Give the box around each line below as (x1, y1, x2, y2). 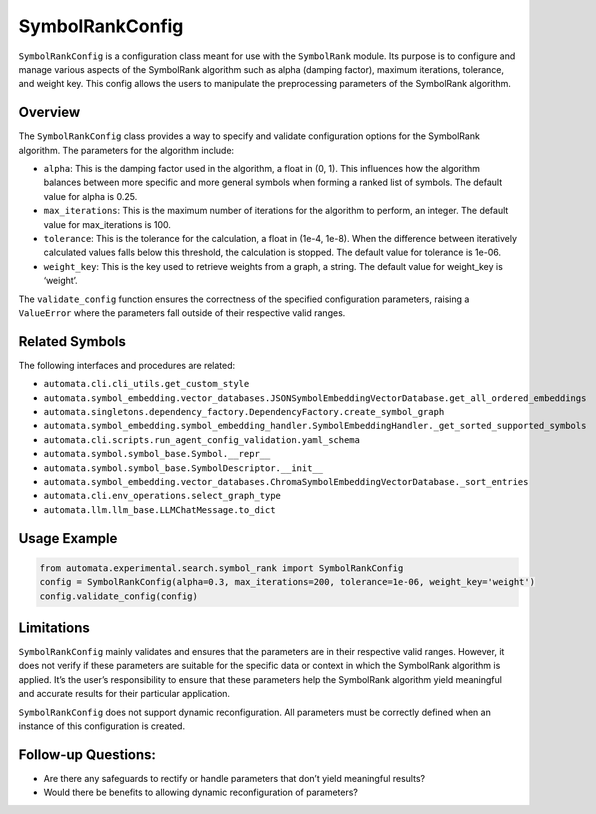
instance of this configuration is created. (18, 720, 185, 732)
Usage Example (18, 530, 118, 547)
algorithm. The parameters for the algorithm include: (18, 144, 235, 156)
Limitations (18, 619, 90, 636)
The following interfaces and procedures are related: (18, 359, 236, 371)
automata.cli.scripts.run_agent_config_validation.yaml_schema (43, 434, 360, 445)
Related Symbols (18, 333, 127, 350)
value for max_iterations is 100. (43, 218, 172, 230)
